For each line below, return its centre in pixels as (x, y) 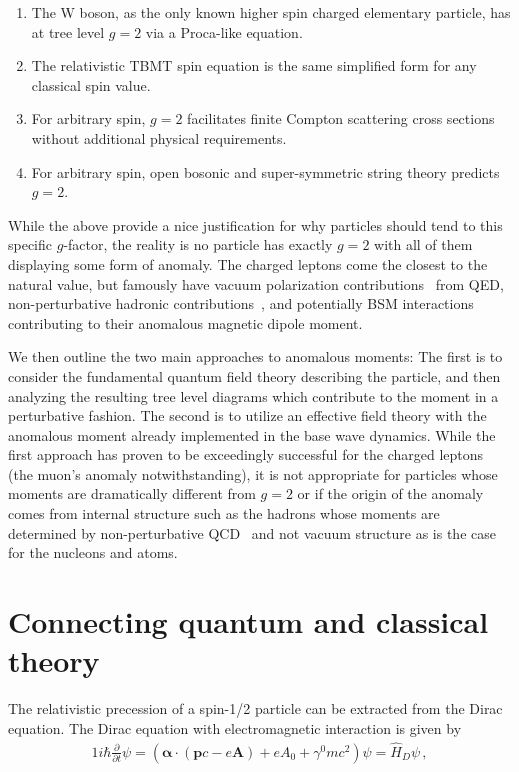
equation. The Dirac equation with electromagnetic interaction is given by (235, 727)
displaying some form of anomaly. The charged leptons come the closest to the (248, 263)
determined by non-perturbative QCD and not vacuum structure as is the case (252, 532)
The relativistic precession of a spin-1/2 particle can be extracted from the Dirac (255, 708)
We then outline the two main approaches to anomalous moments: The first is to (255, 356)
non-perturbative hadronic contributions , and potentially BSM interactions (241, 303)
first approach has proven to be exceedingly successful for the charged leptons (246, 454)
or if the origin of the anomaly (390, 493)
